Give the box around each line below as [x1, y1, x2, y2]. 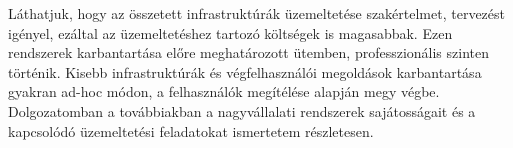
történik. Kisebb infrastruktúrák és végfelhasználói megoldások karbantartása [8, 61, 482, 82]
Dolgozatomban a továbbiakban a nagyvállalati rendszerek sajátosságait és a [8, 100, 476, 121]
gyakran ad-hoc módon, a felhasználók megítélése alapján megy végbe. [8, 81, 440, 102]
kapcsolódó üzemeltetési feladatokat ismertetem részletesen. [8, 120, 374, 141]
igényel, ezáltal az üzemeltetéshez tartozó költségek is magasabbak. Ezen [8, 22, 453, 43]
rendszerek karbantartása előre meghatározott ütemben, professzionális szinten [8, 42, 489, 63]
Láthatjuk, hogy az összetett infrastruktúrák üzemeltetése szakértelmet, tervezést [8, 3, 506, 23]
